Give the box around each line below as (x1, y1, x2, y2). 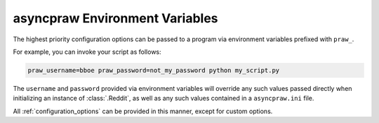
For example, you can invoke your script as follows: (13, 48, 161, 56)
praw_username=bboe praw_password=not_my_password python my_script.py (27, 66, 280, 74)
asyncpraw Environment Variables (13, 10, 218, 26)
